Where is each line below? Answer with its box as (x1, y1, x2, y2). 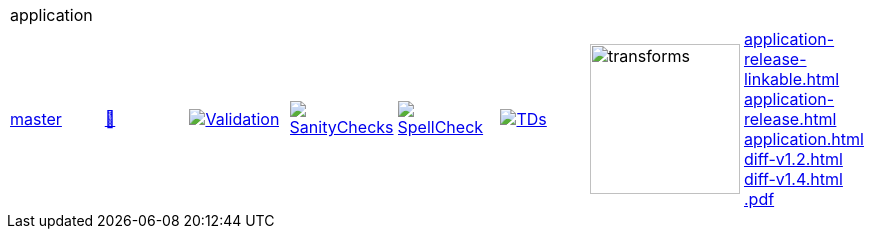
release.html (743, 109, 837, 129)
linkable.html (743, 69, 840, 89)
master (10, 109, 62, 129)
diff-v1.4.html (743, 169, 843, 189)
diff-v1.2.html (743, 149, 843, 169)
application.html (743, 129, 864, 149)
